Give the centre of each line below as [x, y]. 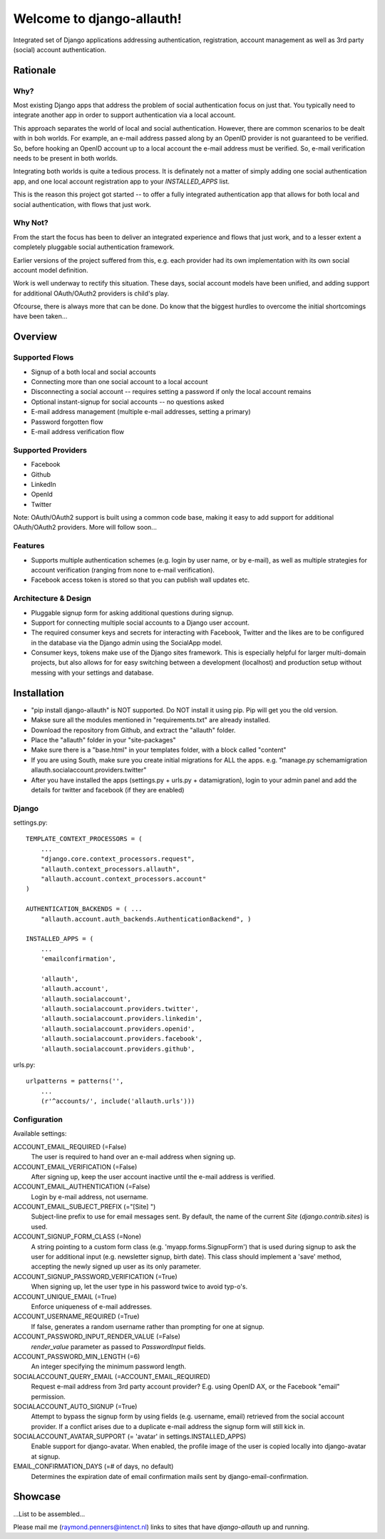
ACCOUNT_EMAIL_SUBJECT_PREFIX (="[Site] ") [84, 1207]
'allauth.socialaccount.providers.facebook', [122, 1039]
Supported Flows [43, 358]
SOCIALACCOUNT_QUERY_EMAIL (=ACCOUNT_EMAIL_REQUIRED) [112, 1376]
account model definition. [51, 270]
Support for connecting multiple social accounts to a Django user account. [140, 622]
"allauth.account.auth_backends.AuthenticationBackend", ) [146, 919]
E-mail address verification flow [78, 431]
